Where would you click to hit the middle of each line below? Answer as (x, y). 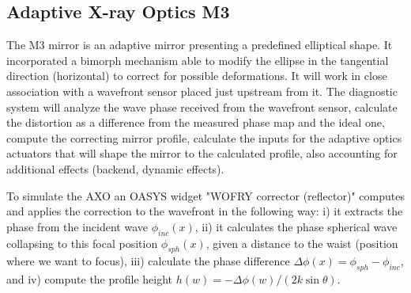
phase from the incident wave (77, 226)
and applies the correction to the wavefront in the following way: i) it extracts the (205, 211)
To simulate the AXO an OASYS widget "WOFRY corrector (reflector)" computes (205, 195)
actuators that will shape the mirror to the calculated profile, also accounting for (202, 153)
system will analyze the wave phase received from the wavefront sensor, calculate (202, 107)
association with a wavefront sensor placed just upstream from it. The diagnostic (202, 91)
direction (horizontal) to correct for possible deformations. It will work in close (197, 76)
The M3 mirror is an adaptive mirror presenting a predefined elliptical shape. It (200, 45)
